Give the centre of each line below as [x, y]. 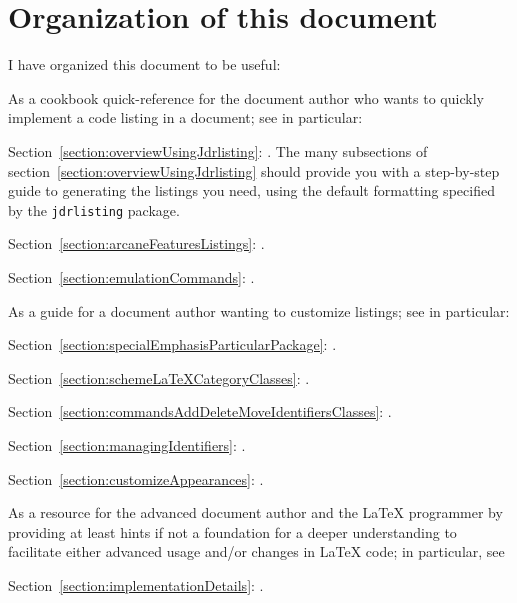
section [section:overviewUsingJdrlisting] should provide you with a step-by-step [254, 170]
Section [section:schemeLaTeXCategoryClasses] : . [159, 377]
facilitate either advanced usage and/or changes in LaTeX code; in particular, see [256, 551]
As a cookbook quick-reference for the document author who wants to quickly [246, 97]
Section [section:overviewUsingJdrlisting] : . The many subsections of [218, 150]
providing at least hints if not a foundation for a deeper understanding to [232, 531]
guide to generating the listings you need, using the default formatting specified [251, 190]
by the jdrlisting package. [94, 209]
